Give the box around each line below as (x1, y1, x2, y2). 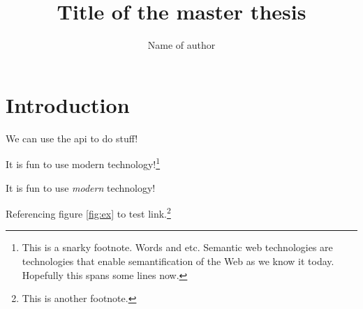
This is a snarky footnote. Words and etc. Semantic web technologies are (22, 240, 333, 255)
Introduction (6, 90, 130, 119)
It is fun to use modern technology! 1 (6, 155, 161, 171)
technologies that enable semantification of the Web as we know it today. (22, 253, 334, 268)
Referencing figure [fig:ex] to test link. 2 (6, 204, 171, 220)
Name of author (147, 38, 216, 52)
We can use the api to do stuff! (6, 130, 138, 145)
